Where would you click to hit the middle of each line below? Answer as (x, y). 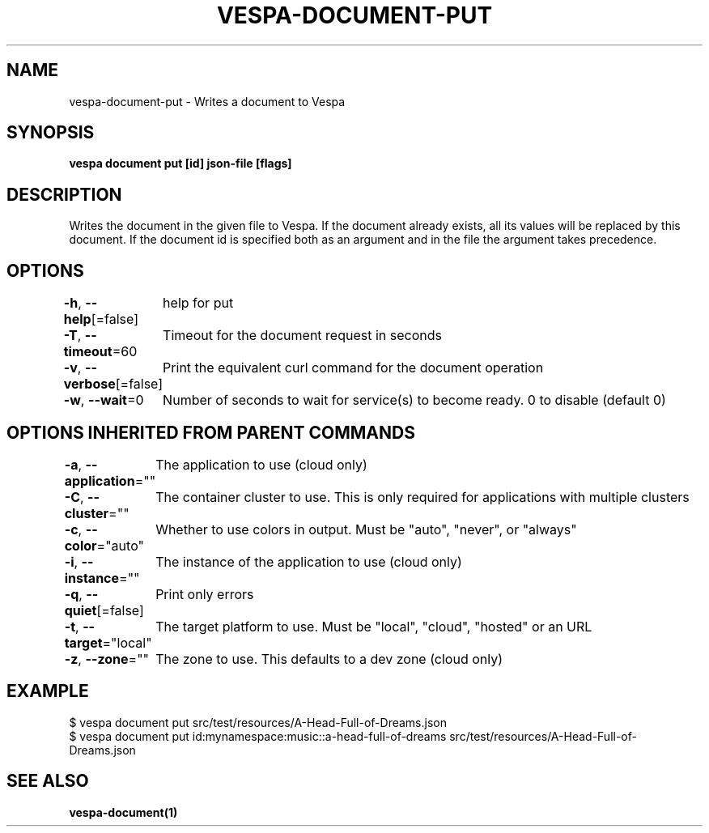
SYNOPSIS (51, 133)
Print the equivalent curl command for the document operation (353, 368)
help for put (198, 303)
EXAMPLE (48, 691)
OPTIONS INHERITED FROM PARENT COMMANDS (211, 432)
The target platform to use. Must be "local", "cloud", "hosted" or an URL (374, 626)
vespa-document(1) (123, 812)
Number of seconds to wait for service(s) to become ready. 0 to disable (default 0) (414, 400)
